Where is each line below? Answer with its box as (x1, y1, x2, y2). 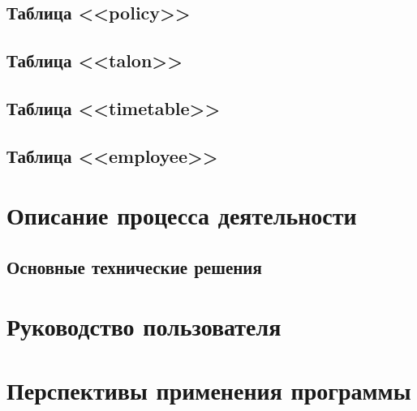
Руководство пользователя (6, 310, 282, 343)
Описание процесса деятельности (6, 199, 357, 232)
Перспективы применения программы (6, 373, 411, 406)
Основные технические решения (6, 254, 262, 279)
